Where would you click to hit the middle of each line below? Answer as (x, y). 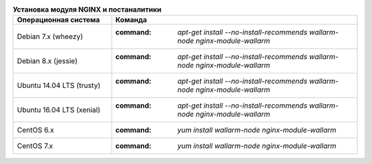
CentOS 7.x (35, 146)
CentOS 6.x (35, 130)
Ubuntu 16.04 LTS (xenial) (59, 110)
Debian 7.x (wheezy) (50, 36)
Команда (131, 20)
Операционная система (58, 20)
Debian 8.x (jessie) (47, 61)
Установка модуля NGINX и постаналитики (87, 10)
